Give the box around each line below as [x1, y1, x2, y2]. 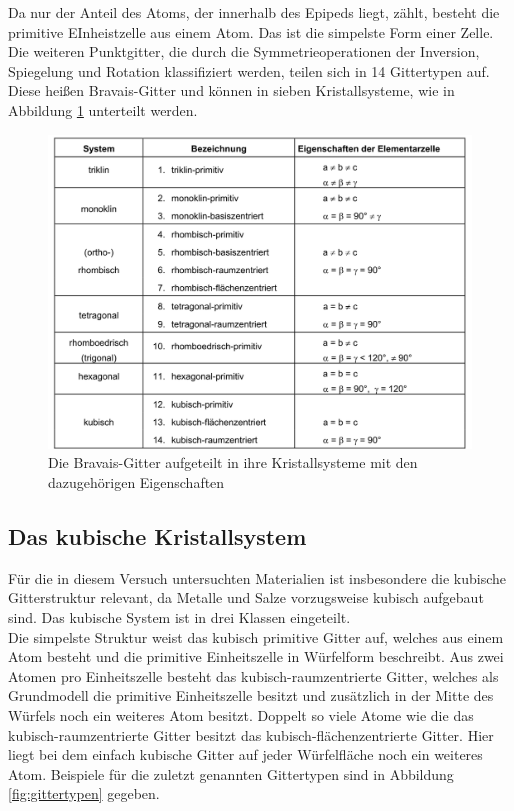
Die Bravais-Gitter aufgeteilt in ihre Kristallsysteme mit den [48, 452, 418, 473]
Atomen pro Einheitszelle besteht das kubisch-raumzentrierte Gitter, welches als [8, 665, 499, 686]
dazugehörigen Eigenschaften [48, 472, 225, 493]
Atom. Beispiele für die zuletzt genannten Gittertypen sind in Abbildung [8, 763, 454, 784]
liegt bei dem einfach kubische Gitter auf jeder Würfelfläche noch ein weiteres [8, 744, 483, 765]
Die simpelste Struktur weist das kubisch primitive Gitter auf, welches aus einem [8, 626, 504, 647]
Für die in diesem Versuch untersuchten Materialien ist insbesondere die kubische [8, 567, 507, 588]
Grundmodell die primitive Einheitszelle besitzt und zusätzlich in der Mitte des [8, 685, 494, 706]
